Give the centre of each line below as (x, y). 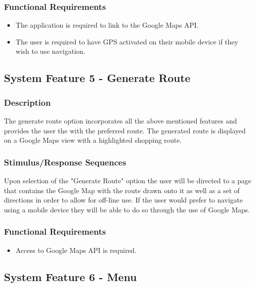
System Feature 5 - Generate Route (97, 78)
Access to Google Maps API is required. (76, 250)
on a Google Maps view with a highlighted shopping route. (93, 140)
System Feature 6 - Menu (70, 276)
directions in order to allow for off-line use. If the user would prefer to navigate (124, 200)
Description (27, 102)
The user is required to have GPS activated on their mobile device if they (127, 41)
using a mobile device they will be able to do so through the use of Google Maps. (127, 209)
